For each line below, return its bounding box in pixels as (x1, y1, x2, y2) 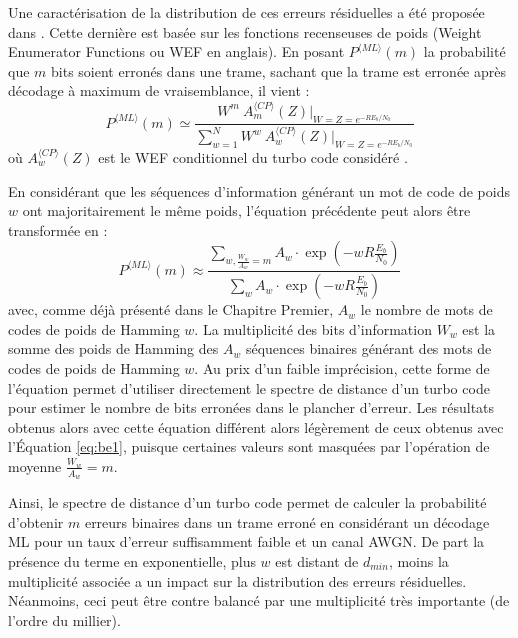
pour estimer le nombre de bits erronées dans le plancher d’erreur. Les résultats (8, 397, 495, 418)
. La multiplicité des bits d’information (194, 318, 432, 339)
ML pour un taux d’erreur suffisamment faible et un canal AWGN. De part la (8, 531, 485, 552)
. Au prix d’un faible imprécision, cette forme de (194, 357, 490, 378)
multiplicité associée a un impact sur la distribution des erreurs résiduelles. (8, 570, 467, 591)
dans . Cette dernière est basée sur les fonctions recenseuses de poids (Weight (8, 21, 482, 42)
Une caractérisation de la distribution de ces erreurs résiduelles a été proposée (8, 2, 485, 22)
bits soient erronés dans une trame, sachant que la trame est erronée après (51, 60, 506, 81)
